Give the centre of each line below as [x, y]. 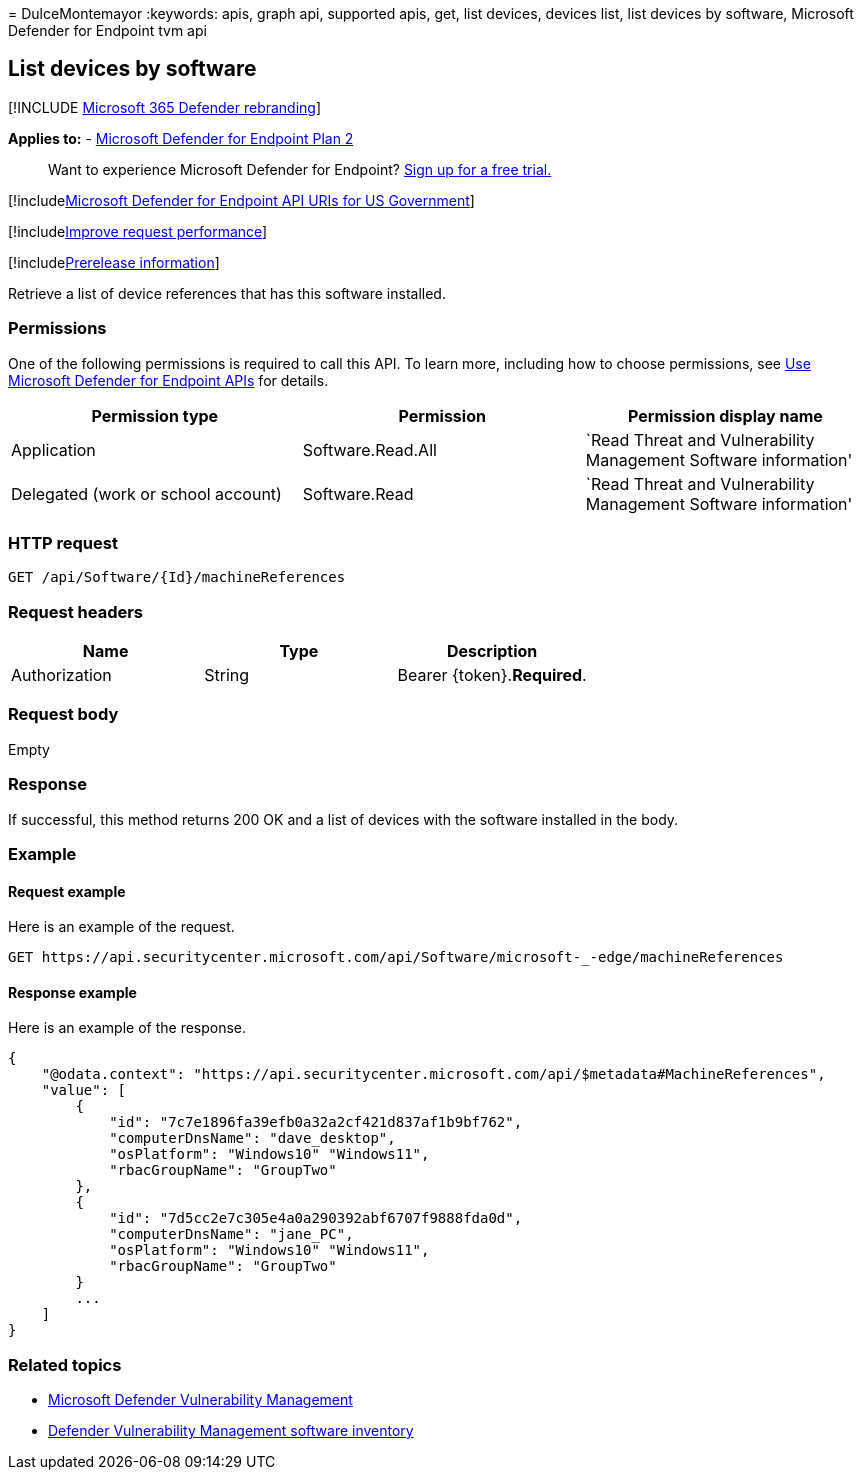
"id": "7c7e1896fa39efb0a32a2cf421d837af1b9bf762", [316, 1122]
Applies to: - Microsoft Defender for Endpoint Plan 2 [181, 138]
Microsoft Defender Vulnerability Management [200, 1400]
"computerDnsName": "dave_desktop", [252, 1138]
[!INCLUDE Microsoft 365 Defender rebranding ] [165, 107]
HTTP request [63, 542]
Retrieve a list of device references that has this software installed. [227, 293]
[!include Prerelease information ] [114, 262]
